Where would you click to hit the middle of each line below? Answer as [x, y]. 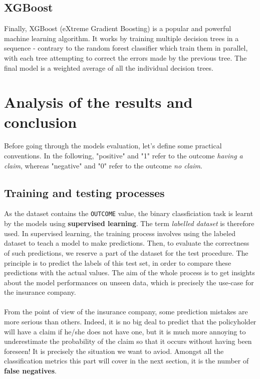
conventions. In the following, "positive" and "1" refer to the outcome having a [123, 156]
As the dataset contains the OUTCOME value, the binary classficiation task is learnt [129, 213]
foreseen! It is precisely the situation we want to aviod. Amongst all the [114, 351]
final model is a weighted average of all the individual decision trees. [109, 67]
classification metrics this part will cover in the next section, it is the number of [126, 361]
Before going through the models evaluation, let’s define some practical [113, 146]
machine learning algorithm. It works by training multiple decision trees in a [121, 38]
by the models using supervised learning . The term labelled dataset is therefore [129, 223]
